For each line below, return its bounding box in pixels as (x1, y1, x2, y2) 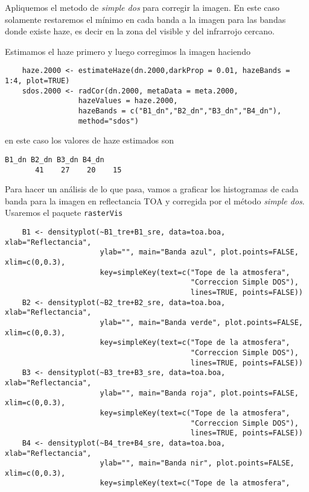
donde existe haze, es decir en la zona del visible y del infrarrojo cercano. (5, 25, 275, 37)
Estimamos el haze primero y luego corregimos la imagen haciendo (5, 45, 250, 57)
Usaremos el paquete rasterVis (5, 206, 123, 219)
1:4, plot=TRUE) (5, 77, 70, 86)
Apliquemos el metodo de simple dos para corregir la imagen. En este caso (5, 1, 280, 13)
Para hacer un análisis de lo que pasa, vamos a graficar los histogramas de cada (5, 183, 299, 195)
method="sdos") (78, 116, 139, 125)
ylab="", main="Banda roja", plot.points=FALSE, (100, 388, 299, 397)
